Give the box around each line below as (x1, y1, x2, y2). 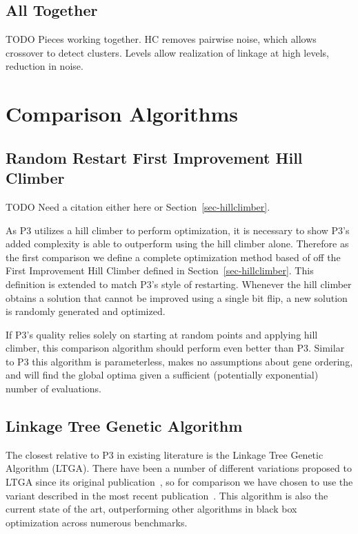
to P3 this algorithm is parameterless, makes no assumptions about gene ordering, (6, 354, 353, 368)
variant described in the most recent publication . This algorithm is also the (6, 488, 328, 502)
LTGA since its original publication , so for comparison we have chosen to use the (6, 475, 353, 489)
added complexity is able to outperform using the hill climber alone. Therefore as (6, 236, 349, 251)
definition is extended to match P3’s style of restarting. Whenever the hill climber (6, 276, 352, 291)
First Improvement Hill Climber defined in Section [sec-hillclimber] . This (6, 263, 314, 278)
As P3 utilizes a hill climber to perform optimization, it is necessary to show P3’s (6, 222, 350, 237)
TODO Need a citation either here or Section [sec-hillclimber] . (6, 199, 270, 213)
